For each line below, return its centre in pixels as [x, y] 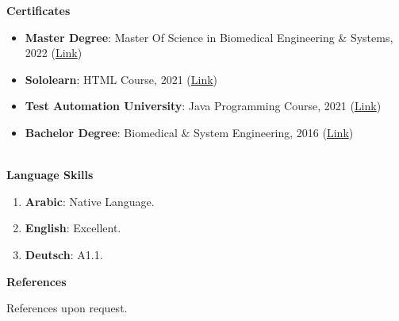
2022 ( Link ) [54, 53]
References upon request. [67, 308]
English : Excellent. [73, 228]
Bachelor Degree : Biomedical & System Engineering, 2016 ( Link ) [189, 132]
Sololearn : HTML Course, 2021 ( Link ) [121, 79]
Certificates [38, 10]
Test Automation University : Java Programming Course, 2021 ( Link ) [203, 106]
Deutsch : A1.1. [64, 254]
